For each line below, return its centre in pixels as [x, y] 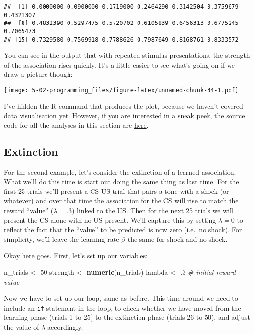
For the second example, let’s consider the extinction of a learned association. [120, 172]
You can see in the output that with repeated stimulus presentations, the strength [127, 55]
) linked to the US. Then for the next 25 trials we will [152, 210]
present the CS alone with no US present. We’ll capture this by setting [110, 220]
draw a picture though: [38, 74]
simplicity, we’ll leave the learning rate [62, 239]
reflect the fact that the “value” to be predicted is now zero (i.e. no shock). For [123, 229]
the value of [22, 327]
